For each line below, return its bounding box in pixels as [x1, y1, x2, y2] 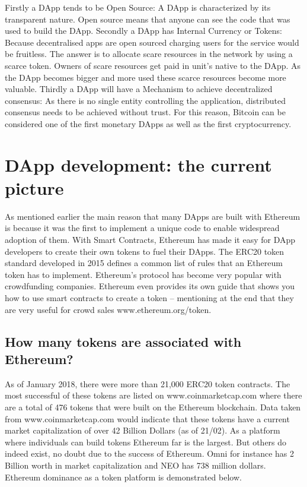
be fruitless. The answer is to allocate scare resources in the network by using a [5, 48, 293, 60]
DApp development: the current [5, 152, 272, 176]
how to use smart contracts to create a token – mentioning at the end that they [5, 292, 294, 303]
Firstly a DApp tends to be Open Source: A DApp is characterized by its [5, 1, 271, 13]
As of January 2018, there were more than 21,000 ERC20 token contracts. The [5, 377, 290, 390]
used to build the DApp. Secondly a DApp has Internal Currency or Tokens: [5, 24, 282, 37]
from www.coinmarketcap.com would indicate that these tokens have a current [5, 412, 290, 425]
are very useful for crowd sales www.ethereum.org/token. [5, 303, 212, 315]
